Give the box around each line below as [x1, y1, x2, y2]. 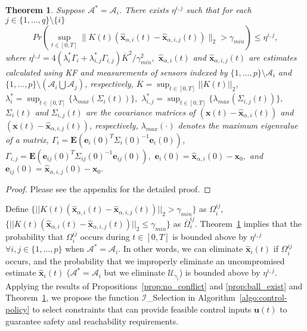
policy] [5, 302, 30, 315]
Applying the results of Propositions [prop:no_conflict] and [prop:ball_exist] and [5, 279, 303, 292]
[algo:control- [239, 291, 287, 304]
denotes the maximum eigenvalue [178, 118, 298, 131]
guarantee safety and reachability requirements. [5, 314, 179, 327]
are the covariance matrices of [85, 105, 196, 118]
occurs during [80, 230, 130, 242]
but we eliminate [104, 266, 165, 279]
